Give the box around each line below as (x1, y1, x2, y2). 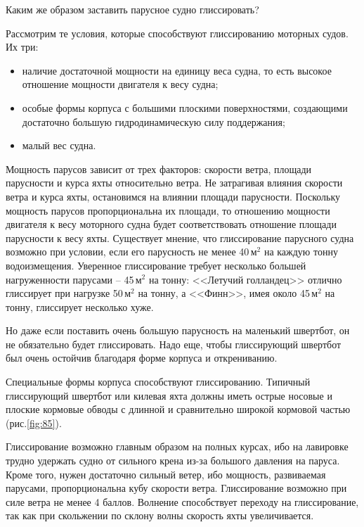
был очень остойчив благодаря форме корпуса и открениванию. (6, 350, 278, 365)
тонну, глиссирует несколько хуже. (6, 299, 154, 314)
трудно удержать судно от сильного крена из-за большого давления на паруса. (6, 453, 340, 468)
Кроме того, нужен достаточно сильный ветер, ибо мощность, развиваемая (6, 466, 326, 481)
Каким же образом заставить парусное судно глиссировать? (6, 2, 259, 16)
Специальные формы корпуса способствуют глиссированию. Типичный (6, 374, 311, 389)
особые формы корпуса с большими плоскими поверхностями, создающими (22, 100, 348, 115)
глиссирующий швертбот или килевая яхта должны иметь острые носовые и (6, 388, 332, 402)
